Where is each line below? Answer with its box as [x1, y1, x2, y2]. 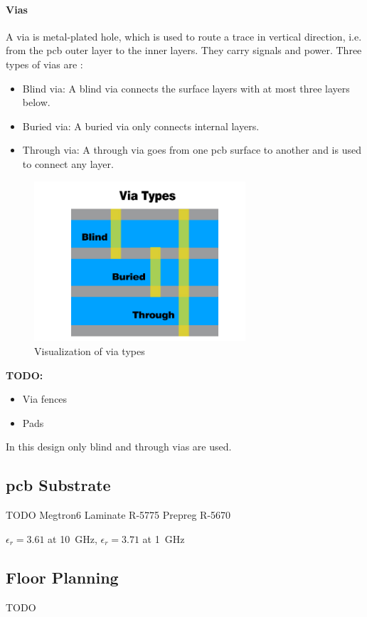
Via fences [22, 391, 68, 406]
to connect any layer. [22, 156, 114, 171]
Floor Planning [6, 566, 119, 588]
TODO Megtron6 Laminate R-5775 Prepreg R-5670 [6, 507, 231, 522]
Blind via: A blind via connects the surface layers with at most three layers [22, 80, 350, 95]
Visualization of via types [34, 344, 145, 359]
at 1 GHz [142, 531, 185, 546]
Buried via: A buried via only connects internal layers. [22, 118, 260, 133]
